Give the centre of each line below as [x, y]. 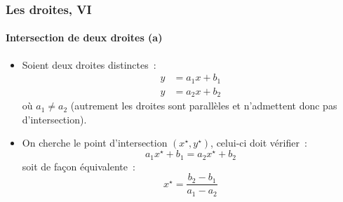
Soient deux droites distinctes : [89, 64]
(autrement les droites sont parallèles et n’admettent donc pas [204, 106]
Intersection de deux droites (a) [84, 38]
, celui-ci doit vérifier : [259, 143]
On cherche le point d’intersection [95, 143]
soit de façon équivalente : [79, 166]
